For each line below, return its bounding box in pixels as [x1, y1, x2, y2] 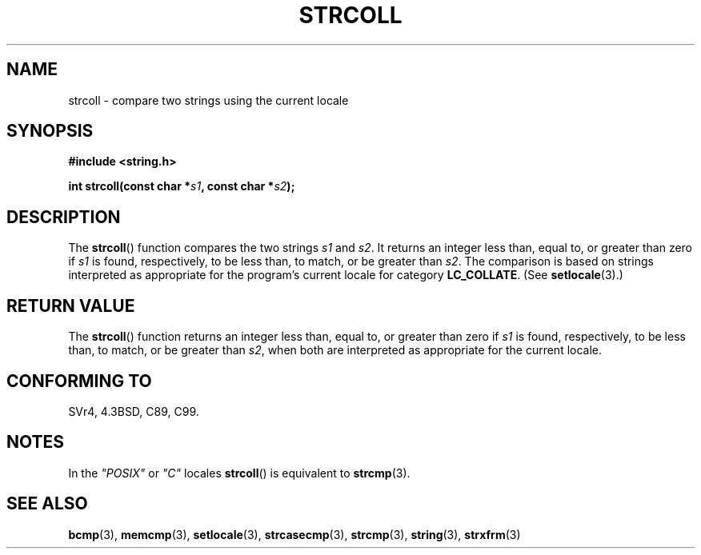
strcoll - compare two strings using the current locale [68, 93, 349, 107]
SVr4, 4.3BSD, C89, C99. [68, 404, 199, 418]
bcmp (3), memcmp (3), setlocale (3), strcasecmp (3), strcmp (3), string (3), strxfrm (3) [68, 527, 521, 541]
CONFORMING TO [6, 370, 152, 391]
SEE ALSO [6, 493, 88, 514]
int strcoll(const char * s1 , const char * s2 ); [68, 179, 295, 194]
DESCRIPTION [6, 206, 121, 227]
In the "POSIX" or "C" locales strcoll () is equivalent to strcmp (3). [68, 465, 411, 480]
